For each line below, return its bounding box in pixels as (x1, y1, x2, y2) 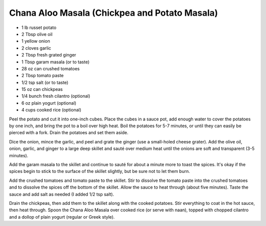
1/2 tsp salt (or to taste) (21, 79, 68, 85)
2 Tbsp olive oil (21, 31, 53, 37)
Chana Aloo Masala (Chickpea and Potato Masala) (9, 7, 218, 18)
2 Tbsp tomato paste (21, 73, 64, 79)
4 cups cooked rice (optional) (21, 107, 81, 113)
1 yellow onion (21, 38, 50, 44)
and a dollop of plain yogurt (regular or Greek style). (9, 214, 115, 220)
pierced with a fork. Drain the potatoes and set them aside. (9, 130, 129, 136)
